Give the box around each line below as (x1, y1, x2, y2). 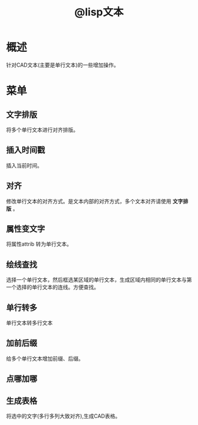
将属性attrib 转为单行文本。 (6, 240, 72, 248)
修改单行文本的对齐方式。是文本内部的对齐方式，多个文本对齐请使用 (6, 197, 171, 205)
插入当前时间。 (6, 162, 42, 169)
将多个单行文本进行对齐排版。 (6, 126, 78, 133)
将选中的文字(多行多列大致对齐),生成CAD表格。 (6, 413, 121, 420)
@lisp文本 (74, 5, 124, 19)
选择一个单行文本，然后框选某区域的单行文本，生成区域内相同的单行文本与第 (6, 276, 192, 284)
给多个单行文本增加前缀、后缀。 (6, 355, 84, 362)
